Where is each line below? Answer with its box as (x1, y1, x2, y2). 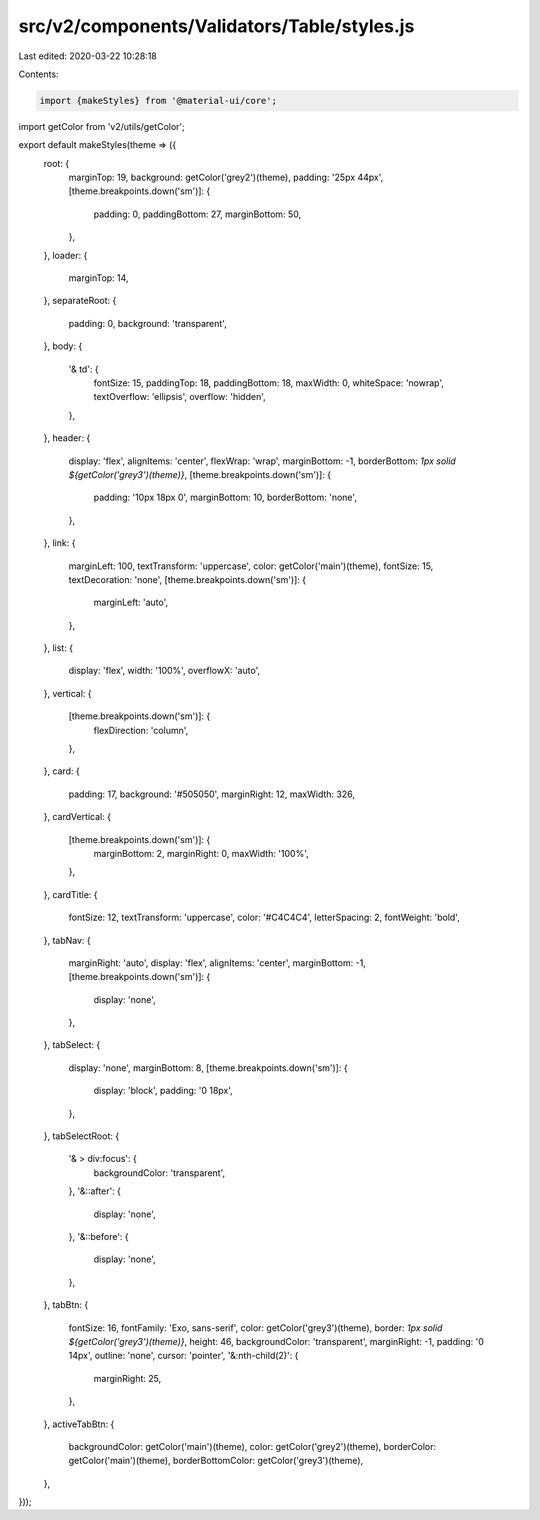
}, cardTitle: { (43, 888, 99, 900)
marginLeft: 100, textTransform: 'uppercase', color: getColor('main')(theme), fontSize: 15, (68, 560, 434, 572)
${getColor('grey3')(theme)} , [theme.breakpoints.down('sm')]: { (68, 468, 332, 480)
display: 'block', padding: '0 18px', (93, 1085, 234, 1097)
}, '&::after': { (68, 1185, 122, 1197)
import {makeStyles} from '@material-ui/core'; (39, 95, 277, 106)
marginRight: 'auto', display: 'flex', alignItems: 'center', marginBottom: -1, (68, 956, 367, 969)
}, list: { (43, 642, 74, 654)
